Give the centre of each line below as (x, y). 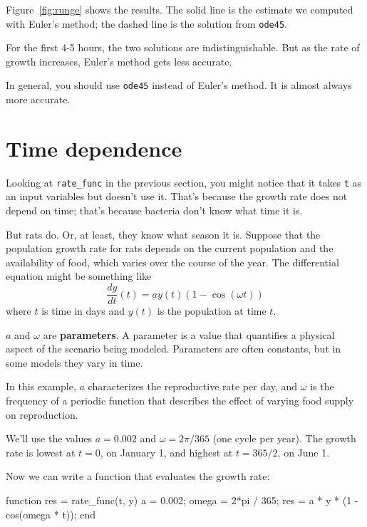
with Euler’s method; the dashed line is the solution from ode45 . (146, 23)
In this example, (41, 386)
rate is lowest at (41, 452)
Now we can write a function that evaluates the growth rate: (138, 476)
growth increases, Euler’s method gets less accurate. (119, 61)
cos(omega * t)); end (51, 514)
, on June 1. (304, 452)
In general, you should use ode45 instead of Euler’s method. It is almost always (179, 85)
